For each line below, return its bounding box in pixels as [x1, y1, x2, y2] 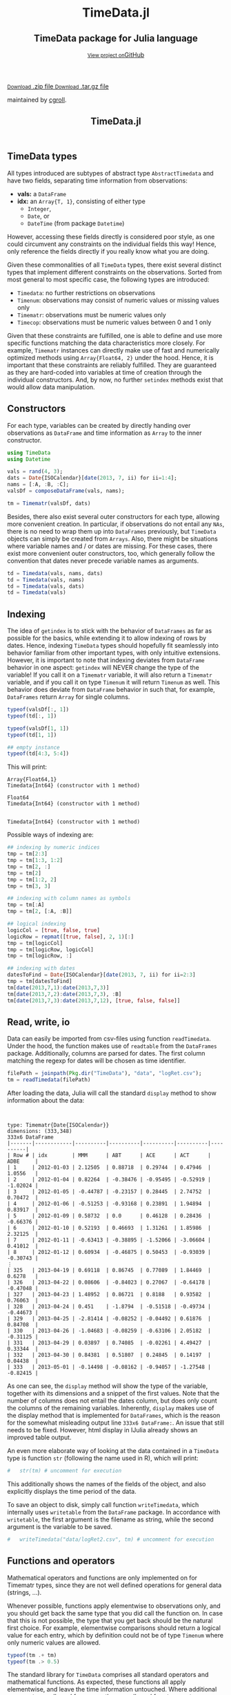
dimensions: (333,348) [7, 1128, 72, 1135]
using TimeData [7, 449, 51, 456]
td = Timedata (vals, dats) [7, 583, 85, 590]
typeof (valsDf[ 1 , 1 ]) [7, 724, 70, 732]
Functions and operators [7, 1555, 115, 1567]
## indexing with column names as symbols [7, 895, 131, 902]
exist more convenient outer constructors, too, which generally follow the [7, 549, 215, 557]
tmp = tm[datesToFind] [7, 978, 72, 985]
